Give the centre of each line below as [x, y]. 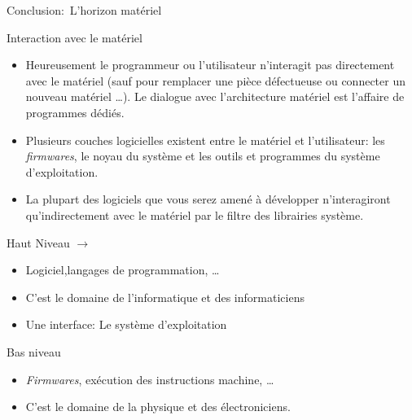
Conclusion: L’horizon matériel [84, 10]
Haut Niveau [38, 242]
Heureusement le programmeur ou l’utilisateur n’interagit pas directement [210, 65]
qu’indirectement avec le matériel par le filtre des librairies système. [195, 214]
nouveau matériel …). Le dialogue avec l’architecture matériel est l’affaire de [215, 96]
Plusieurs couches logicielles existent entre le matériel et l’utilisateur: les [205, 140]
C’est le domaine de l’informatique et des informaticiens [165, 297]
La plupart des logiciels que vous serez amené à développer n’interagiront [208, 199]
